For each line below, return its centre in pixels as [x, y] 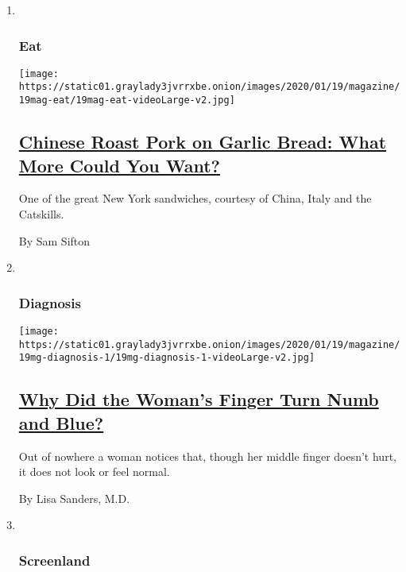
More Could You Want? [119, 165]
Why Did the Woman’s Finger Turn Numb [199, 399]
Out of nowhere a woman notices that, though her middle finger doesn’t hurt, [207, 456]
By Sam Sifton [54, 240]
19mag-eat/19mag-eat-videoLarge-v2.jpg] [127, 100]
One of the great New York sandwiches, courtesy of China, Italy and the [195, 198]
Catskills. [41, 213]
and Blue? [61, 422]
